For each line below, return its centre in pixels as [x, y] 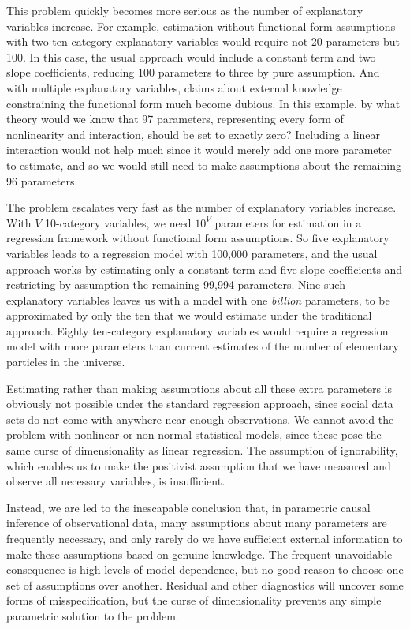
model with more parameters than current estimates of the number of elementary [203, 346]
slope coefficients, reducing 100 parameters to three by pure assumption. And [193, 72]
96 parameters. [42, 180]
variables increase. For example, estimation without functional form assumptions [201, 26]
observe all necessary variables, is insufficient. [116, 481]
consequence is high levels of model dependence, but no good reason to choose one [205, 569]
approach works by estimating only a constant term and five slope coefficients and [205, 269]
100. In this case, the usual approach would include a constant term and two [191, 56]
